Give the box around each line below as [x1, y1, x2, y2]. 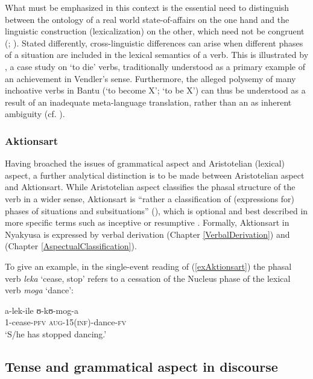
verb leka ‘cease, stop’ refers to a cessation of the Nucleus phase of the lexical [5, 272, 291, 284]
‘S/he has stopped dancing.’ [5, 327, 107, 340]
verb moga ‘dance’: [5, 284, 74, 296]
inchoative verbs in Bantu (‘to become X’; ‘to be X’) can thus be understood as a [5, 84, 306, 97]
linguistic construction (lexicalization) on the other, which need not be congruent [5, 25, 305, 37]
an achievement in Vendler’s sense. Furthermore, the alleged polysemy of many [5, 72, 296, 84]
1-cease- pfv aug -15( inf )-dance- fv [5, 316, 127, 328]
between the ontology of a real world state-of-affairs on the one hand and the [5, 13, 289, 25]
